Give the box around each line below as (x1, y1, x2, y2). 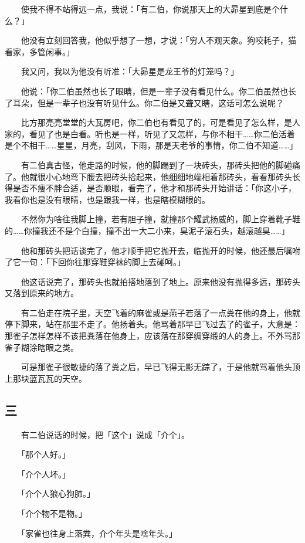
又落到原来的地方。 (5, 287, 79, 299)
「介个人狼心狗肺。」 (21, 487, 95, 500)
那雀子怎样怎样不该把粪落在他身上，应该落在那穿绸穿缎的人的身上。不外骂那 (5, 330, 300, 342)
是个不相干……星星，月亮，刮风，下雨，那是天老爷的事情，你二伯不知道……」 (5, 139, 298, 151)
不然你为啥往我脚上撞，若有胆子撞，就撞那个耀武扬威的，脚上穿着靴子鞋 (21, 213, 300, 225)
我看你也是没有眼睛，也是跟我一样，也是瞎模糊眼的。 (5, 193, 210, 205)
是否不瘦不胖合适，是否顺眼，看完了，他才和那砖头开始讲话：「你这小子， (12, 182, 296, 194)
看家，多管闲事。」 (5, 45, 74, 57)
